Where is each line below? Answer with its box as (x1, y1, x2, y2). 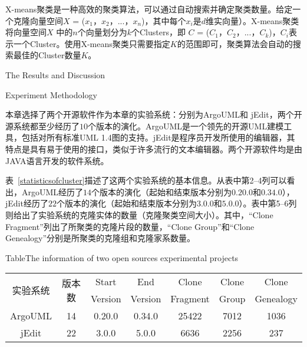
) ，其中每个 (141, 14, 186, 26)
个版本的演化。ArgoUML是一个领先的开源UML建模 (88, 119, 284, 132)
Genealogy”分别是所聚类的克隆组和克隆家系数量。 (5, 232, 196, 244)
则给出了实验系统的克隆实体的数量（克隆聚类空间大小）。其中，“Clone (5, 208, 273, 221)
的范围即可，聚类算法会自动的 (177, 37, 293, 49)
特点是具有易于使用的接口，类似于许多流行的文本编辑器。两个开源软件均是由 (5, 142, 302, 155)
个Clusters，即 (131, 26, 186, 38)
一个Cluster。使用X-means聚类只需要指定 (13, 37, 170, 49)
